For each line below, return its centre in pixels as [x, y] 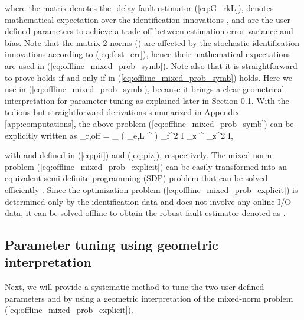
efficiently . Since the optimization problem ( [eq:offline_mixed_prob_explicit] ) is [151, 189]
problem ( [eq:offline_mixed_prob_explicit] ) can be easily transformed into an [146, 166]
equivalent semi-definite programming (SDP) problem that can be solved [136, 178]
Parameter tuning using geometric [112, 245]
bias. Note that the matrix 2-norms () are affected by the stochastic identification [152, 42]
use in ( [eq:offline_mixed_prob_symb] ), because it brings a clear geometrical [145, 89]
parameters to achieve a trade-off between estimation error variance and [163, 31]
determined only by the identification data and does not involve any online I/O [148, 201]
